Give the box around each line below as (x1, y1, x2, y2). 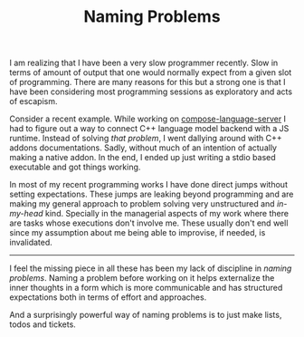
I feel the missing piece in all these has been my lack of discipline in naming (9, 263, 292, 274)
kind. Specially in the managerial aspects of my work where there (44, 208, 290, 219)
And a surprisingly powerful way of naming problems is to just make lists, (9, 310, 282, 321)
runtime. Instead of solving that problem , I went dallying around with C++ (9, 133, 282, 144)
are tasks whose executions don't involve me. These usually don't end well (9, 217, 289, 228)
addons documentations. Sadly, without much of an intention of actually (9, 142, 278, 153)
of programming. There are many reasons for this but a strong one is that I (9, 77, 286, 88)
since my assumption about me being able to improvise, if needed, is (9, 227, 266, 238)
